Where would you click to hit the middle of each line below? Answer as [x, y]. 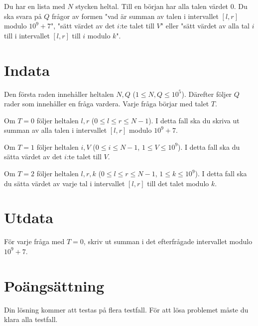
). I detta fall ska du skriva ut [194, 120]
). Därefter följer [207, 94]
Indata [27, 70]
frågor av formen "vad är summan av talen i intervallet [135, 16]
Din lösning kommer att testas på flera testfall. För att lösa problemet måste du [126, 309]
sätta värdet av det [33, 157]
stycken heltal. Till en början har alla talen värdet [152, 6]
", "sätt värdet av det [83, 26]
